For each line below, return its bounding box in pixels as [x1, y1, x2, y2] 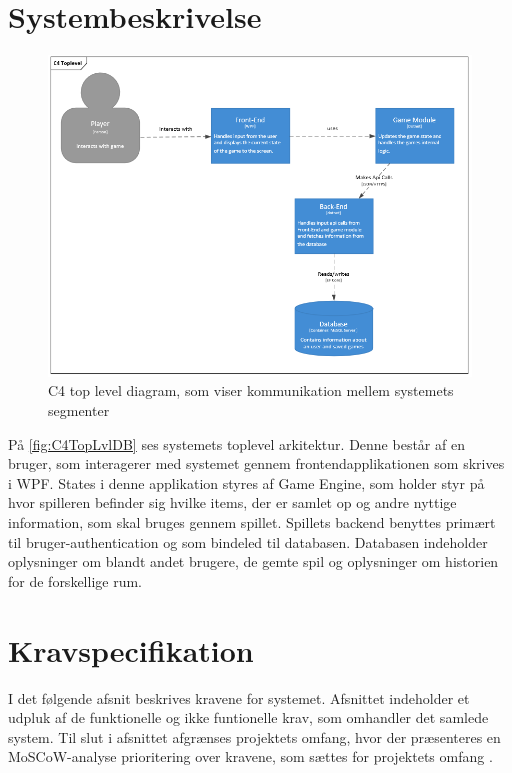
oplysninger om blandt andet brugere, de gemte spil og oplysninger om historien [8, 551, 499, 572]
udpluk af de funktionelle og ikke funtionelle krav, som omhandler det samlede [8, 707, 489, 728]
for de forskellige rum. [8, 570, 142, 591]
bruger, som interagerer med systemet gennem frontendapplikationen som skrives [8, 453, 505, 474]
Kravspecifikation [8, 629, 254, 670]
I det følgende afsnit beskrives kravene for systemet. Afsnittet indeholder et [8, 687, 470, 708]
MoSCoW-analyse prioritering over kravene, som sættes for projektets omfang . [8, 746, 493, 767]
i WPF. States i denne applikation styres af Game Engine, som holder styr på [8, 472, 485, 493]
